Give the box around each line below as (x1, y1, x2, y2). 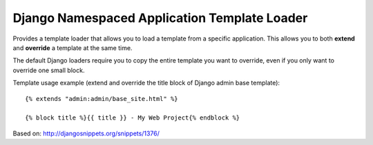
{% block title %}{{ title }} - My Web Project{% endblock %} (25, 114, 240, 122)
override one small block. (12, 66, 85, 74)
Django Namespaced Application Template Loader (12, 10, 308, 25)
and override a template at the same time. (12, 43, 133, 52)
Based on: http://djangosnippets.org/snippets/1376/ (12, 129, 160, 137)
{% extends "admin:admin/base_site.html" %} (25, 95, 179, 102)
